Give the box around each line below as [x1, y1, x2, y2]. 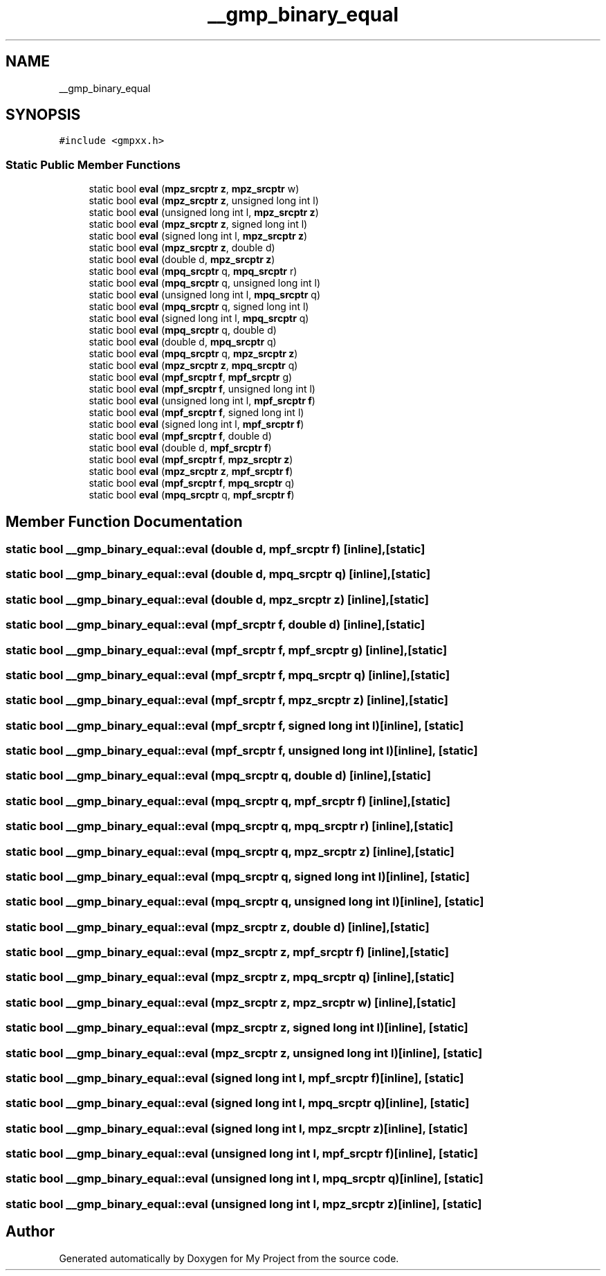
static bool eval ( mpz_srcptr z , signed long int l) [89, 218, 308, 231]
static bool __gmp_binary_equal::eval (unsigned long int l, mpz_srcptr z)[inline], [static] [6, 1196, 482, 1211]
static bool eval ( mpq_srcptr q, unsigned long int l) [89, 277, 321, 289]
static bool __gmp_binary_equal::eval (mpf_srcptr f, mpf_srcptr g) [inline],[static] [6, 643, 448, 657]
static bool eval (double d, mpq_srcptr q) [89, 336, 277, 348]
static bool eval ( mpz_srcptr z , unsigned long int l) [89, 195, 319, 207]
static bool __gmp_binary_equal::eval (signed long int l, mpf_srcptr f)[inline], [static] [6, 1070, 464, 1085]
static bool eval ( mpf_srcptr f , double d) [89, 430, 272, 442]
